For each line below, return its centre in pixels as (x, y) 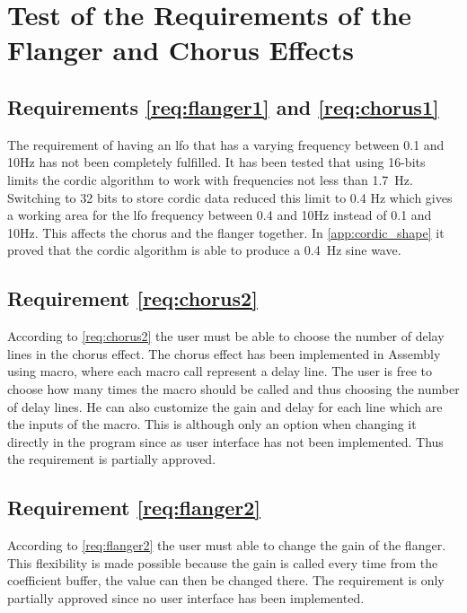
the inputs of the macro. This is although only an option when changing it (212, 424)
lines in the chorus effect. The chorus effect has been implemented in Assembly (224, 353)
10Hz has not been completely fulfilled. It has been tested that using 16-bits (216, 162)
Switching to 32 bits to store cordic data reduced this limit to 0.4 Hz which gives (230, 197)
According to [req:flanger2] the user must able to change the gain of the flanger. (227, 545)
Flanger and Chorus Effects (181, 50)
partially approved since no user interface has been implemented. (186, 597)
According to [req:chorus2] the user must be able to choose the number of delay (226, 336)
